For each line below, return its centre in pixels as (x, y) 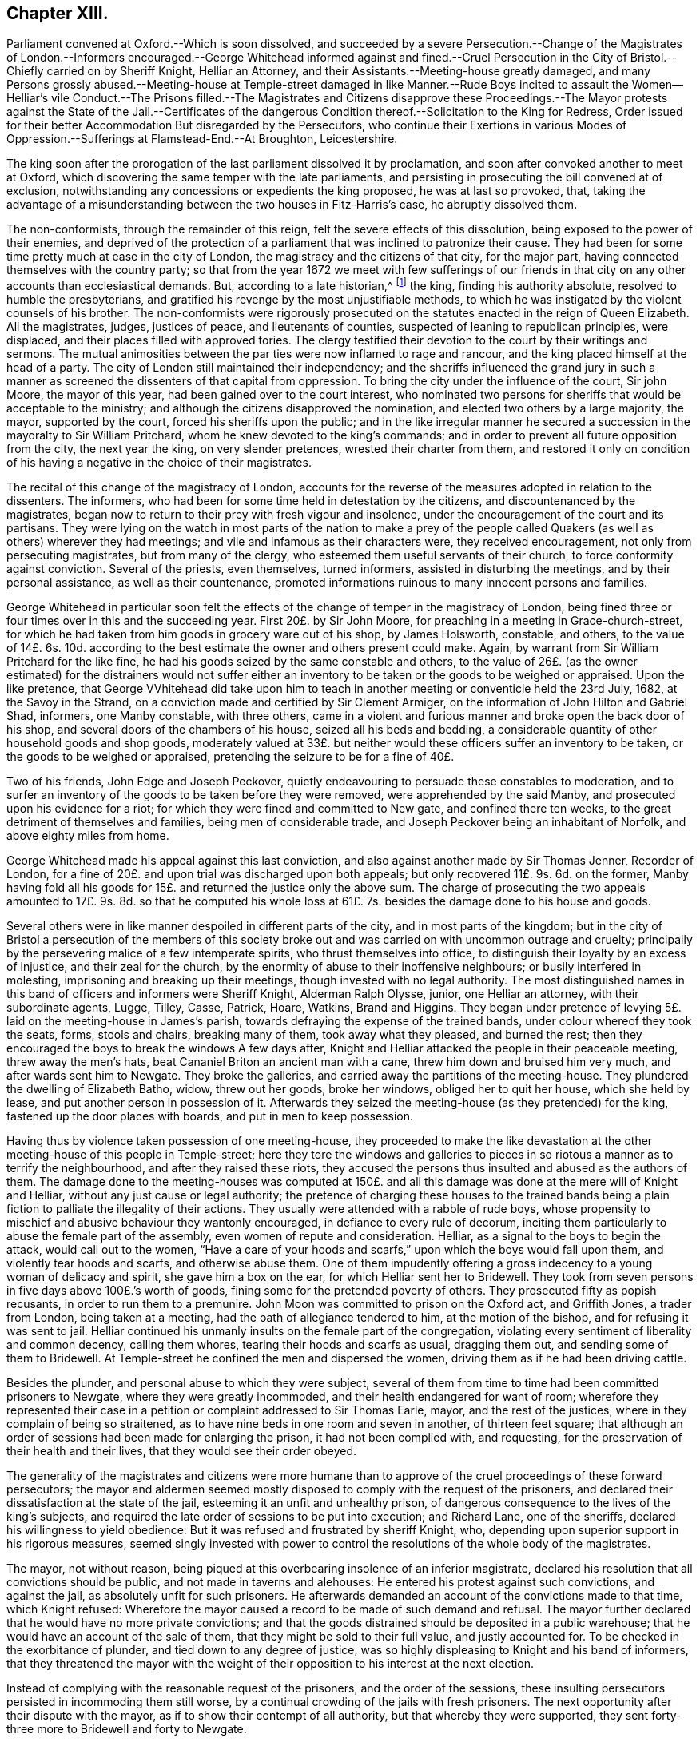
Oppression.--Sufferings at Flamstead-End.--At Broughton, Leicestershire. (202, 139)
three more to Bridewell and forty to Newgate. (127, 1729)
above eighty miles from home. (88, 836)
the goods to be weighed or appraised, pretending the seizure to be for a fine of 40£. (231, 757)
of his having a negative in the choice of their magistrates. (159, 463)
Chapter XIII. (58, 13)
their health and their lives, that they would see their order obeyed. (182, 1451)
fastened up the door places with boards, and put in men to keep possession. (210, 1116)
